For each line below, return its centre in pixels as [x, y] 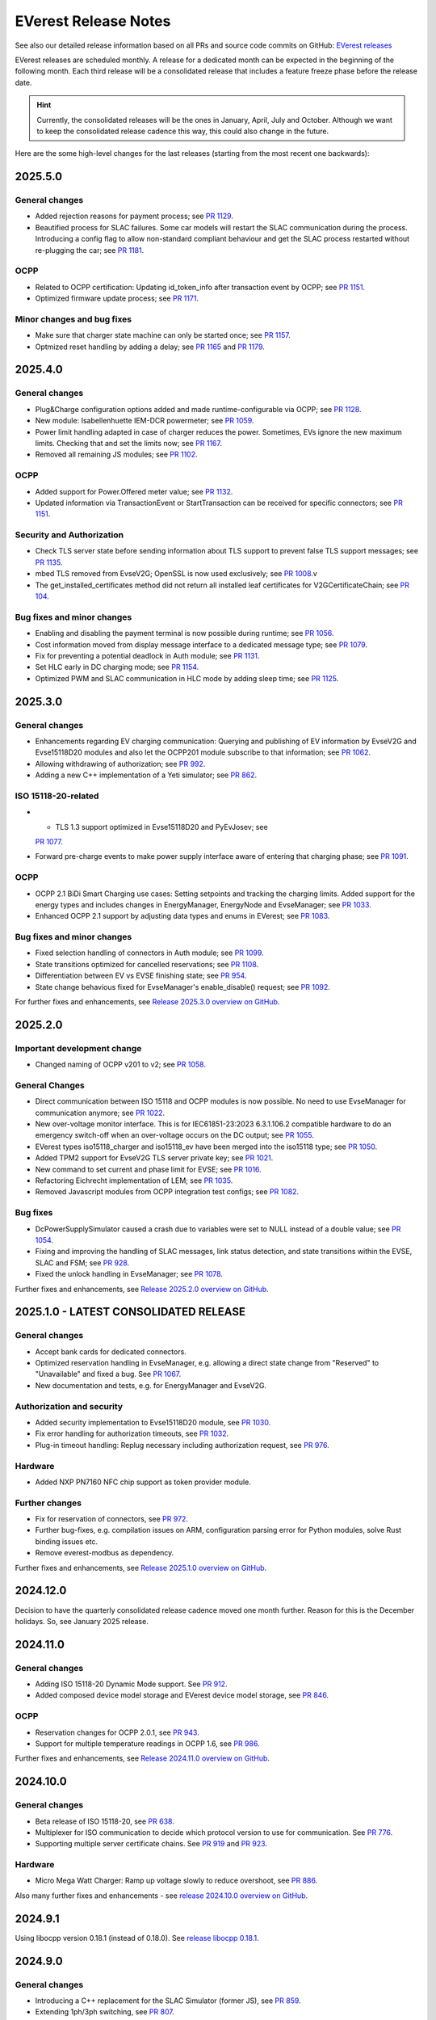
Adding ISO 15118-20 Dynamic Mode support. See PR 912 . [131, 1684]
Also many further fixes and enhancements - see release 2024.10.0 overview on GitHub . [161, 1896]
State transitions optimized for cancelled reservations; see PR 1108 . [147, 964]
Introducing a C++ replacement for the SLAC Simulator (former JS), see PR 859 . [168, 2001]
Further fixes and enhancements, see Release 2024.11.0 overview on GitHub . [143, 1758]
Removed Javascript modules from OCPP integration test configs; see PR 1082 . [167, 1192]
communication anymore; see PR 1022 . [100, 1113]
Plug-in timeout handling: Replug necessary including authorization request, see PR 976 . [182, 1445]
